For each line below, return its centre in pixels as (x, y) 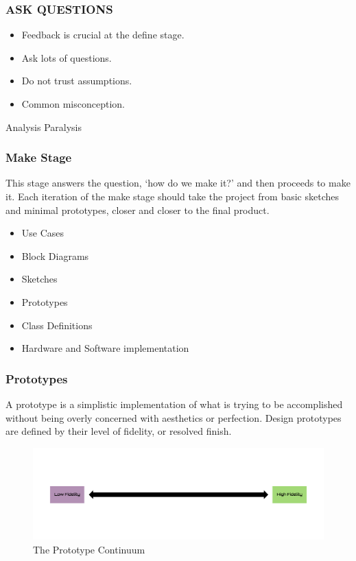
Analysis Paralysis (44, 127)
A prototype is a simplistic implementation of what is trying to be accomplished (174, 404)
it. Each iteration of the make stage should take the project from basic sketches (172, 196)
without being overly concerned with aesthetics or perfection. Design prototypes (174, 417)
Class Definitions (57, 325)
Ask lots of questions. (67, 57)
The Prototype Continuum (89, 549)
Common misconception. (73, 104)
